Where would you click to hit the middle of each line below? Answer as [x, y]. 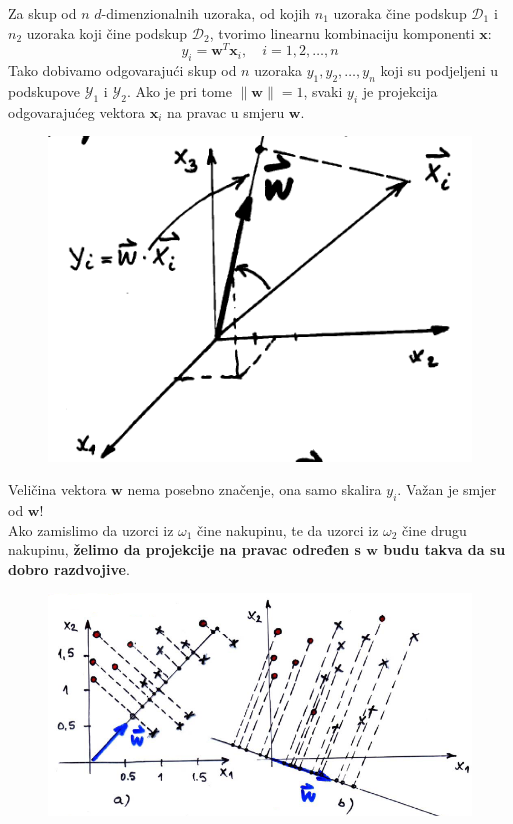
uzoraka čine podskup [400, 13]
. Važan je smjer [447, 489]
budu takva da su [444, 549]
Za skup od [42, 13]
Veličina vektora [57, 489]
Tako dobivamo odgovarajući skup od [122, 70]
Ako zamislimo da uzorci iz [91, 529]
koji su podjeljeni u [439, 70]
